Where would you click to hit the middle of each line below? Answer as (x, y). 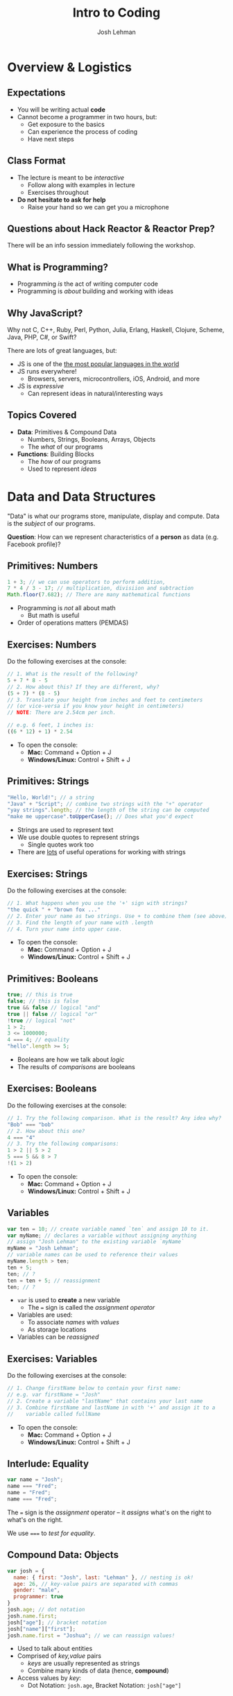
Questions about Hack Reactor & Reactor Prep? (111, 228)
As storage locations (57, 1330)
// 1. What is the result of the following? (72, 674)
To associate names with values (74, 1322)
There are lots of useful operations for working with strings (101, 852)
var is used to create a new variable (69, 1300)
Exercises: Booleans (52, 1089)
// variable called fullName (54, 1414)
